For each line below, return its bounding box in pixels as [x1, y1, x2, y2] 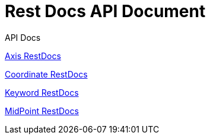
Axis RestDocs [5, 50, 61, 61]
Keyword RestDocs [5, 87, 79, 98]
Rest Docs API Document [5, 1, 206, 21]
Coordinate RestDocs [5, 69, 88, 79]
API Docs [5, 32, 41, 43]
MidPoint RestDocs [5, 105, 79, 116]
